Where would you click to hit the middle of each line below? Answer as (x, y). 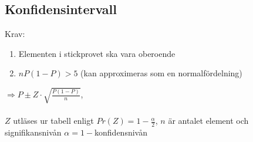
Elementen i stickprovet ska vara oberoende (97, 53)
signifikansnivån (33, 132)
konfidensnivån (121, 132)
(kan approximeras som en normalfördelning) (161, 73)
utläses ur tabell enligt (53, 121)
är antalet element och (208, 121)
